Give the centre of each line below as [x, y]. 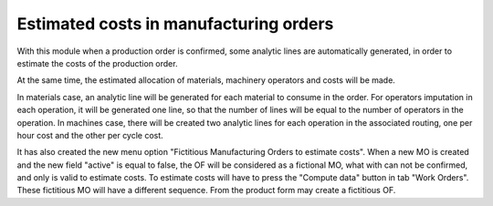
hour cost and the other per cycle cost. [90, 135]
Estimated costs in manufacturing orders [175, 24]
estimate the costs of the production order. [97, 63]
